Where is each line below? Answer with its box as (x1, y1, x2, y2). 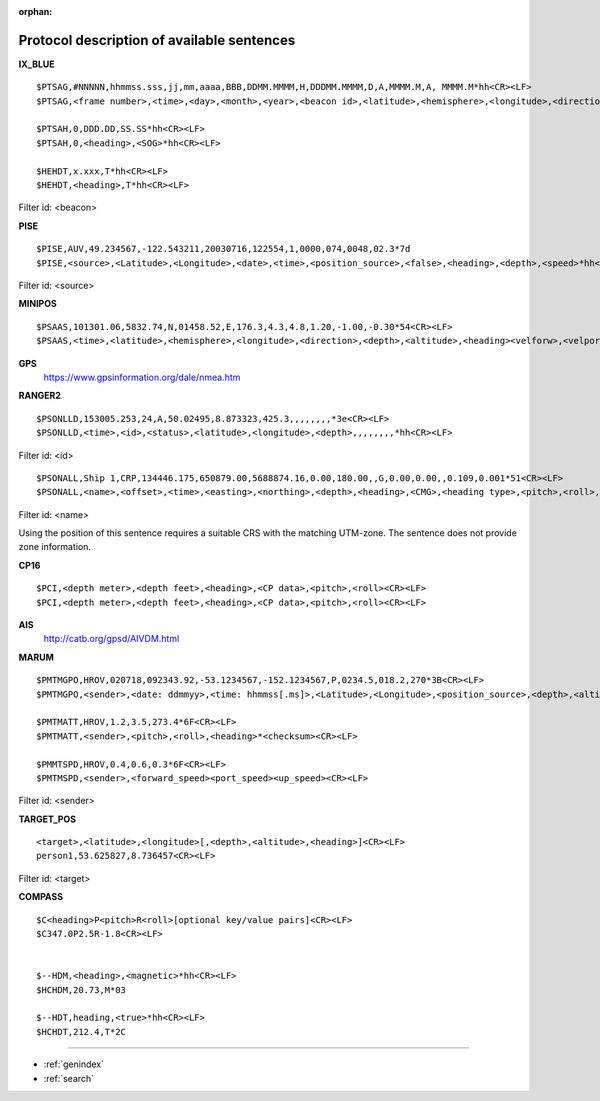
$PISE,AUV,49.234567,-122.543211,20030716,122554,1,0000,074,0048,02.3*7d (36, 243, 411, 255)
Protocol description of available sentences (18, 31, 296, 49)
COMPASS (18, 891, 64, 903)
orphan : (18, 6, 53, 17)
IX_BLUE (18, 58, 55, 70)
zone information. (18, 541, 92, 553)
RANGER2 (18, 390, 62, 402)
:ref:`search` (43, 1072, 95, 1084)
